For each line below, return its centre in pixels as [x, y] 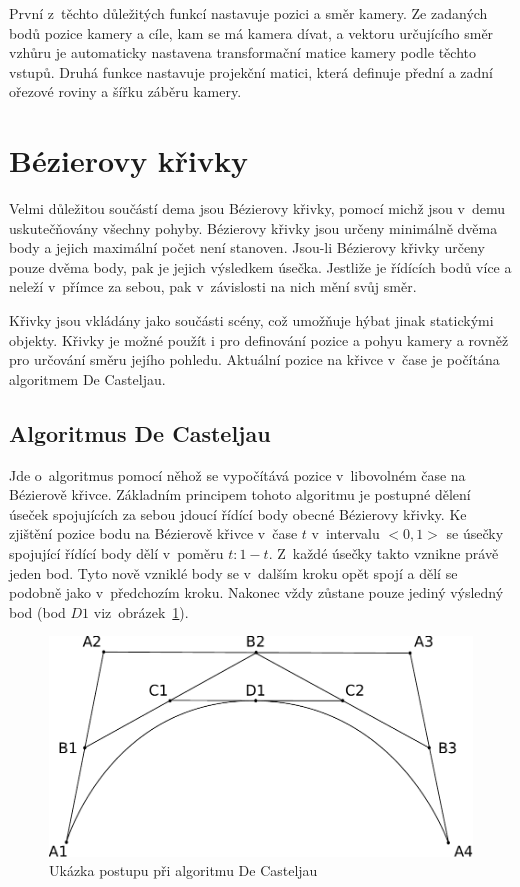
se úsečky [475, 533]
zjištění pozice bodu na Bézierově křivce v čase [153, 533]
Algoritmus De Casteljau [140, 432]
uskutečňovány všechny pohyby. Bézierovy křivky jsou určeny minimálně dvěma [253, 227]
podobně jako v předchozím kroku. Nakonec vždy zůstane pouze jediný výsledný [256, 592]
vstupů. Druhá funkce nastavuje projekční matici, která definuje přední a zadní [251, 71]
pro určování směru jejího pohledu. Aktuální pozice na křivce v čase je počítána [254, 359]
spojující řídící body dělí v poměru [116, 553]
